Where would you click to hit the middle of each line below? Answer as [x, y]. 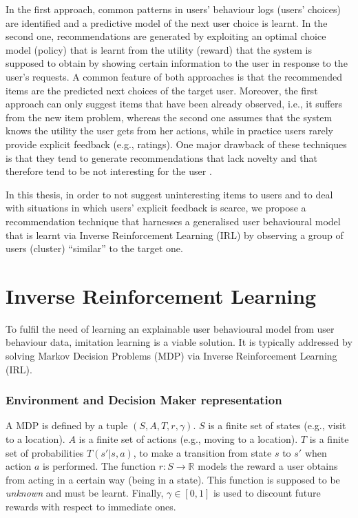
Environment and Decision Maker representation [144, 400]
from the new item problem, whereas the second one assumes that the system [169, 117]
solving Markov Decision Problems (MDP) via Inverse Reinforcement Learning [171, 355]
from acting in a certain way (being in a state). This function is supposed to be [173, 479]
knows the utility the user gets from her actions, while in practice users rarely [169, 131]
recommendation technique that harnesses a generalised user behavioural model [173, 221]
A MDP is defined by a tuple [67, 425]
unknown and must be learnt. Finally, [85, 493]
